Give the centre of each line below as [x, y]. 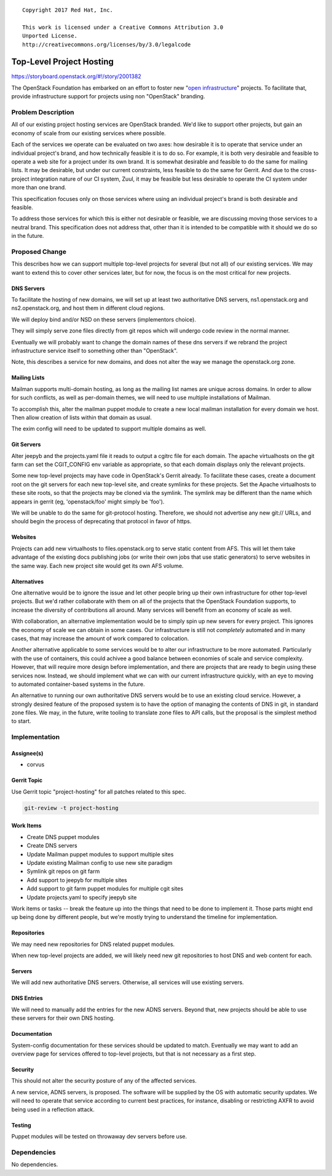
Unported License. [50, 36]
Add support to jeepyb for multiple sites [77, 880]
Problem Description [43, 112]
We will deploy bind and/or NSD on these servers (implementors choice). [104, 319]
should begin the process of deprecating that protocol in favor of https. [101, 521]
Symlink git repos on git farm [63, 871]
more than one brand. [39, 187]
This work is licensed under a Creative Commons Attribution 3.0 [123, 27]
